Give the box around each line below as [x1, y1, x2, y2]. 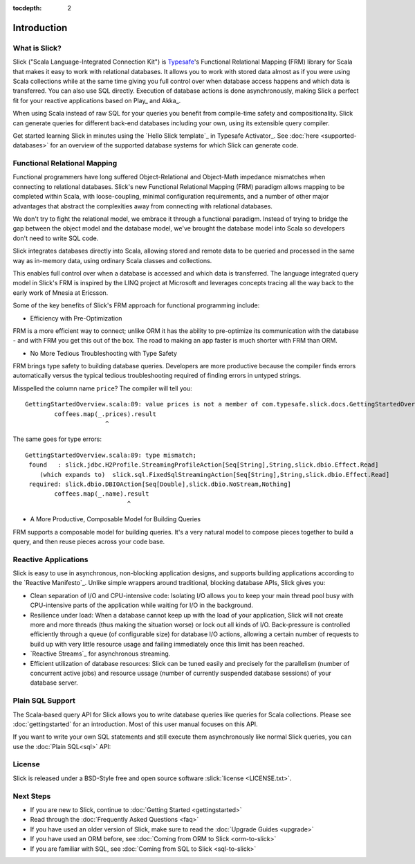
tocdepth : [12, 4, 42, 12]
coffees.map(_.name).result [54, 490, 149, 498]
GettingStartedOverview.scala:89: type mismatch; [25, 451, 197, 459]
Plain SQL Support [12, 696, 76, 705]
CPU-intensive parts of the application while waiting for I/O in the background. [30, 601, 254, 609]
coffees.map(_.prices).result [54, 410, 157, 418]
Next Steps [12, 791, 51, 801]
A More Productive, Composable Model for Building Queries [30, 515, 201, 523]
